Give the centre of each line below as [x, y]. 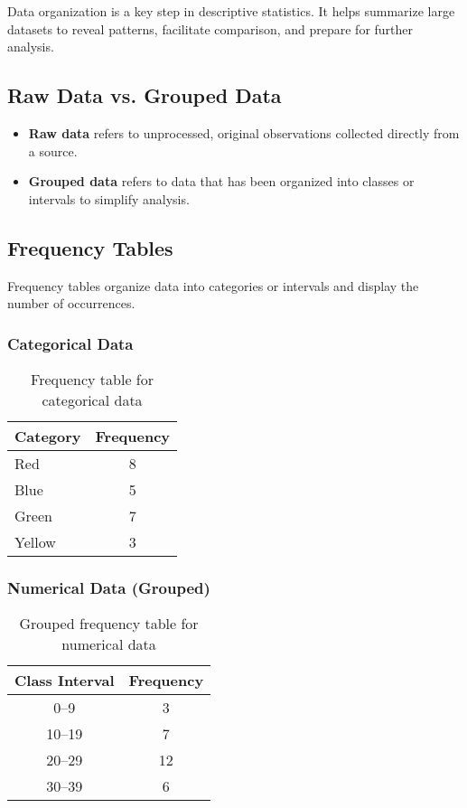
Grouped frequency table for [109, 624]
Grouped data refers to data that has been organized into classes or [221, 181]
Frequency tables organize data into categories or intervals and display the [213, 285]
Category [48, 436]
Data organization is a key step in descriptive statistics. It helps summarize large [231, 11]
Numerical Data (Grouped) [109, 587]
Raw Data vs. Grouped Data [145, 95]
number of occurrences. [71, 303]
